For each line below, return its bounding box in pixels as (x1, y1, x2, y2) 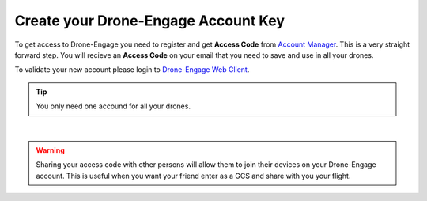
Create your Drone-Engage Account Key (14, 12, 285, 29)
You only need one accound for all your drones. (36, 101, 191, 111)
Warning (36, 145, 65, 154)
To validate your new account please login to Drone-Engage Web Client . (14, 65, 250, 74)
